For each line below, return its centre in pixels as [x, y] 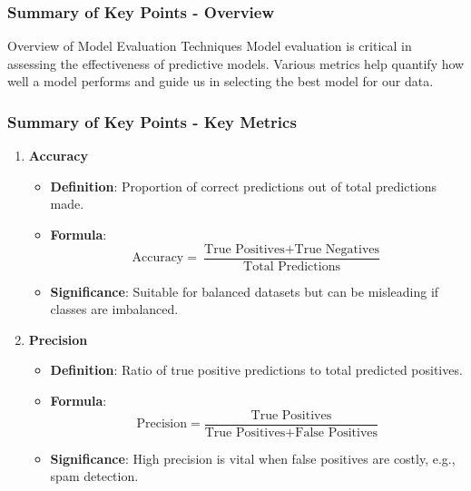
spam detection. [94, 476]
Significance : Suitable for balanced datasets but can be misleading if [245, 291]
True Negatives [337, 249]
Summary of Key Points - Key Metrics [152, 121]
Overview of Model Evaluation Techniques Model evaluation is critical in [210, 46]
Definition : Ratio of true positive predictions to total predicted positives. [256, 370]
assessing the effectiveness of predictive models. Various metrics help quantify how [236, 63]
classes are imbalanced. [114, 309]
